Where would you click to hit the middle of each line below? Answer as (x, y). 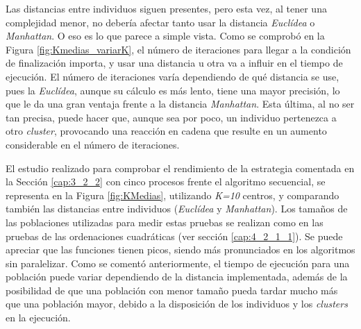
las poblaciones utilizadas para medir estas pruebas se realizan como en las (165, 222)
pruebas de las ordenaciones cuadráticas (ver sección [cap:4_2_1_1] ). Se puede (174, 236)
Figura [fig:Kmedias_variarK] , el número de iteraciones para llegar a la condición (178, 49)
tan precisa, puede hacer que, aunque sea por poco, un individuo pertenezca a (171, 117)
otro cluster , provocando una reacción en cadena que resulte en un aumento (166, 131)
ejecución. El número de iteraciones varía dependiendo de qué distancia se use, (173, 76)
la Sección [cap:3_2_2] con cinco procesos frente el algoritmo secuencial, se (166, 182)
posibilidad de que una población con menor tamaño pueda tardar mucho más (172, 290)
